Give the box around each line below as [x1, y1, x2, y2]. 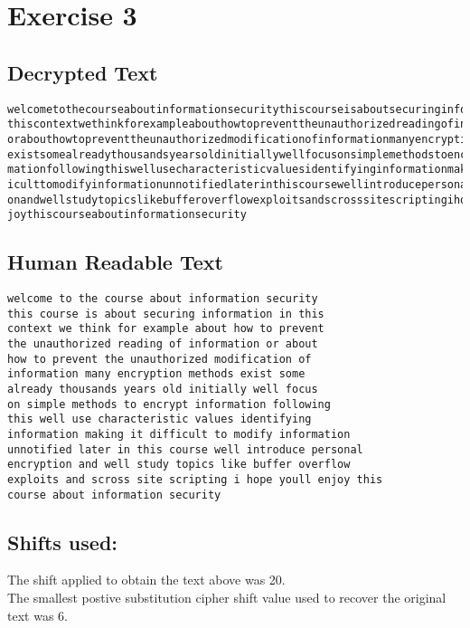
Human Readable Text [7, 248, 223, 276]
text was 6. [7, 605, 68, 624]
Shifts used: [7, 528, 118, 556]
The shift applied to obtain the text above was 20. [7, 570, 286, 589]
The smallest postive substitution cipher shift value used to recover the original [7, 588, 446, 607]
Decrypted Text [7, 58, 158, 86]
